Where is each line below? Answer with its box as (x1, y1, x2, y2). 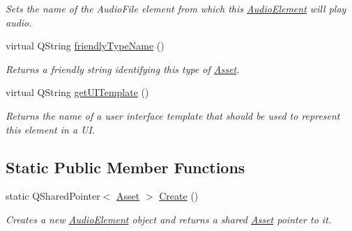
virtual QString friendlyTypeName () (6, 38, 164, 53)
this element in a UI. (6, 122, 95, 136)
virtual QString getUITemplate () (6, 85, 149, 99)
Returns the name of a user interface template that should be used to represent (6, 108, 340, 122)
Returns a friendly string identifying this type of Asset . (6, 61, 240, 76)
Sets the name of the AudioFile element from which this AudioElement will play (6, 1, 346, 15)
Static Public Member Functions (6, 156, 245, 177)
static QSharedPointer (6, 189, 100, 203)
